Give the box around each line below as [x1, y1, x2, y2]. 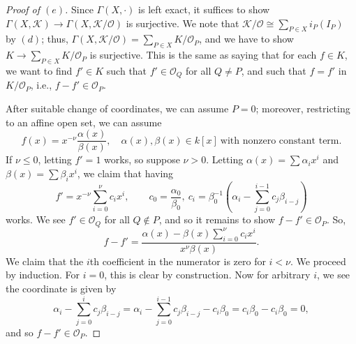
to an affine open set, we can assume [6, 114, 162, 129]
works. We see [6, 212, 66, 227]
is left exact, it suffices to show [138, 2, 270, 16]
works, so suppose [104, 152, 180, 167]
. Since [65, 2, 94, 16]
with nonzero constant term [220, 135, 339, 146]
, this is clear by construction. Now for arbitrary [104, 267, 311, 282]
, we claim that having [77, 165, 174, 180]
